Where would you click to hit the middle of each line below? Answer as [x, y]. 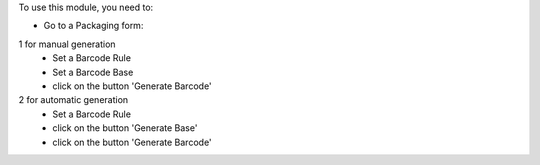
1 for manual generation [67, 44]
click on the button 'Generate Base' [125, 128]
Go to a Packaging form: [93, 26]
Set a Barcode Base [93, 72]
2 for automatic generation [73, 100]
